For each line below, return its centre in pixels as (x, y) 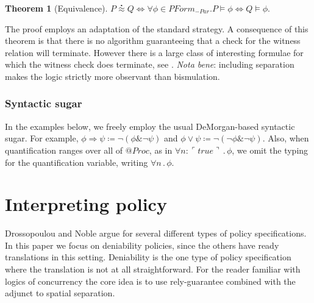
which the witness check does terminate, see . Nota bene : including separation (150, 64)
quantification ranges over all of (64, 150)
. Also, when (286, 138)
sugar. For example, (42, 138)
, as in (161, 150)
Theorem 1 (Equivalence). (56, 8)
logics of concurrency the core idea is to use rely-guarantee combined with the (150, 281)
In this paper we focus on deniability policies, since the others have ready (142, 245)
